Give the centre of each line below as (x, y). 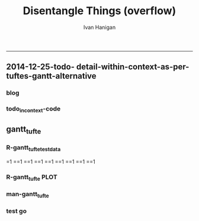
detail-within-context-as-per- (133, 67)
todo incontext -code (33, 109)
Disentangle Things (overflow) (99, 11)
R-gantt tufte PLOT (32, 177)
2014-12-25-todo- (41, 67)
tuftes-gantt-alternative (51, 76)
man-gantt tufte (28, 194)
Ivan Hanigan (99, 27)
